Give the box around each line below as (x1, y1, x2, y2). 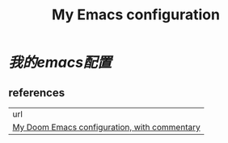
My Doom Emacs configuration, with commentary (12, 122, 201, 133)
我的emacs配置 (8, 54, 112, 71)
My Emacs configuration (51, 6, 221, 24)
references (8, 86, 65, 100)
